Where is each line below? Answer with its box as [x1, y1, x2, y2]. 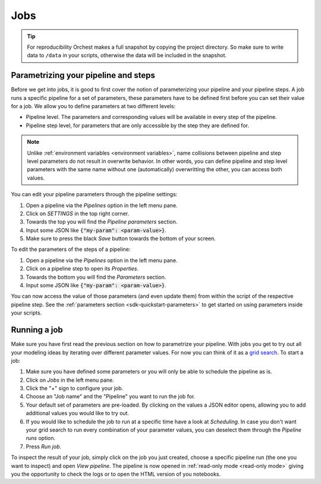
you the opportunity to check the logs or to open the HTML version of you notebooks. [11, 470, 221, 477]
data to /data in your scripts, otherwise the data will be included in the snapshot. [27, 52, 227, 59]
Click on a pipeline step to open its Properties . [26, 265, 139, 272]
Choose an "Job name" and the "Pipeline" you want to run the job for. [26, 393, 196, 400]
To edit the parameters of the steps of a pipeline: [11, 246, 131, 253]
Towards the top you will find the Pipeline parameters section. [26, 218, 178, 225]
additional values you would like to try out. [26, 410, 130, 417]
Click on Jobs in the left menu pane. [26, 376, 114, 384]
